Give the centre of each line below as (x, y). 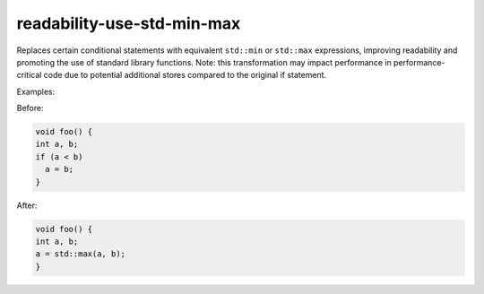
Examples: (36, 91)
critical (29, 75)
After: (27, 205)
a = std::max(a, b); (80, 254)
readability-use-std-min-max (129, 23)
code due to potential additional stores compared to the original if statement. (185, 75)
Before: (30, 108)
